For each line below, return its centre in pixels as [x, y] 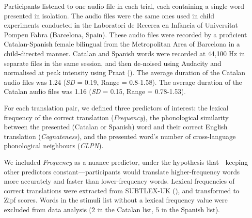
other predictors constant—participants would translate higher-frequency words [122, 171]
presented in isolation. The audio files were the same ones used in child [109, 15]
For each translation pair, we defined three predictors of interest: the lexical [116, 107]
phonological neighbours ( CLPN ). [54, 146]
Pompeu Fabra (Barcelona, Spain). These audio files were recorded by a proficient [126, 34]
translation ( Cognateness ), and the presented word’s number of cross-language [120, 136]
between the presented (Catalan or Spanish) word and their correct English [116, 127]
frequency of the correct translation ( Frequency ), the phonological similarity [116, 117]
